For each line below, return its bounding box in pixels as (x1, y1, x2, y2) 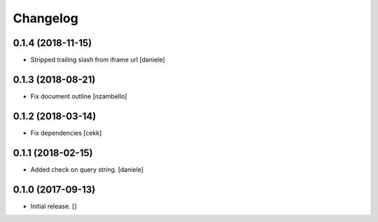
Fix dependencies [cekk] (30, 128, 102, 137)
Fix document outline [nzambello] (30, 91, 127, 101)
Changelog (13, 10, 78, 26)
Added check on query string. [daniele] (30, 165, 143, 174)
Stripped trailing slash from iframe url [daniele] (30, 56, 165, 64)
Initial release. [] (30, 202, 77, 210)
